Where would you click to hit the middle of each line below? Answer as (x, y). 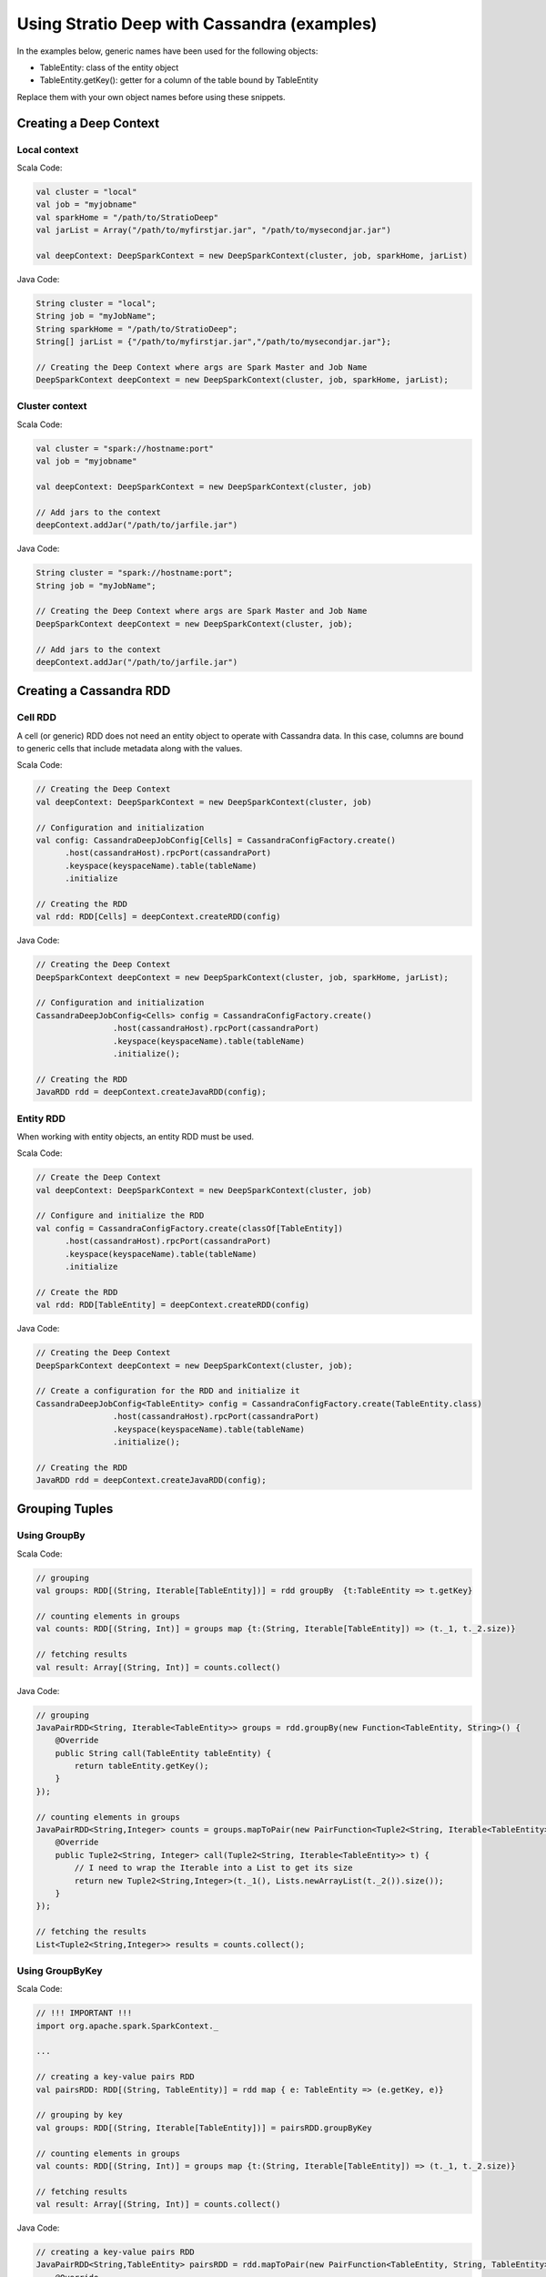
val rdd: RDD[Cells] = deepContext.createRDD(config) (158, 917)
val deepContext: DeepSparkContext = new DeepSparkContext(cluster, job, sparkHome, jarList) (252, 255)
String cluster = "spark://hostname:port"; (135, 573)
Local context (48, 149)
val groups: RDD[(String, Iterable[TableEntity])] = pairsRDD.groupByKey (204, 2128)
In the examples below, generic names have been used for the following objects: (167, 51)
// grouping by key (79, 2115)
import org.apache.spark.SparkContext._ (127, 2026)
